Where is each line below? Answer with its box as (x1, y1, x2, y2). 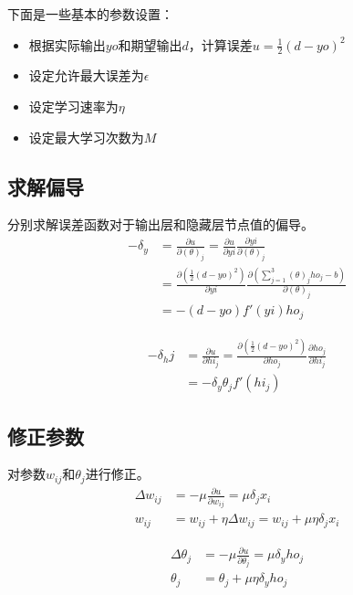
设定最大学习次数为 (28, 127, 144, 146)
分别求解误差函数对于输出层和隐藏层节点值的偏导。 (7, 215, 314, 234)
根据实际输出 (28, 35, 106, 54)
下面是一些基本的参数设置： (7, 5, 173, 23)
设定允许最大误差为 (28, 66, 144, 85)
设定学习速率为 (28, 97, 119, 116)
